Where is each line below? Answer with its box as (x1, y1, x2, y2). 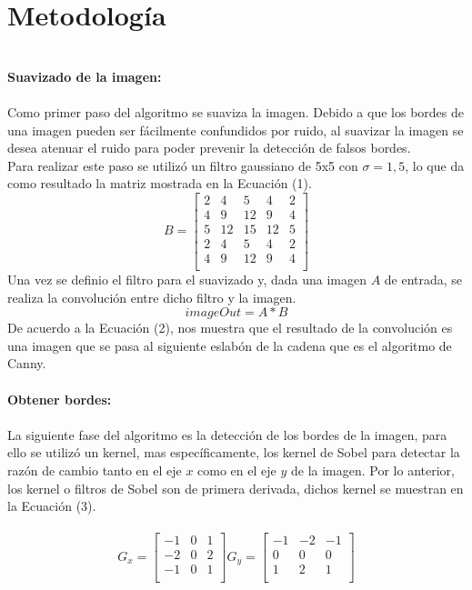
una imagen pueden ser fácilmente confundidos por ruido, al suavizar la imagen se (7, 120, 464, 139)
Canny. (7, 354, 46, 373)
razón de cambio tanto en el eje (7, 461, 182, 479)
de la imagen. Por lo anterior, (290, 461, 455, 479)
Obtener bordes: (7, 389, 112, 408)
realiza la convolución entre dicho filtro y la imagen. (7, 287, 296, 306)
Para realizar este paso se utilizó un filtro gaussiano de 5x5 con (7, 155, 358, 175)
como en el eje (197, 461, 276, 479)
